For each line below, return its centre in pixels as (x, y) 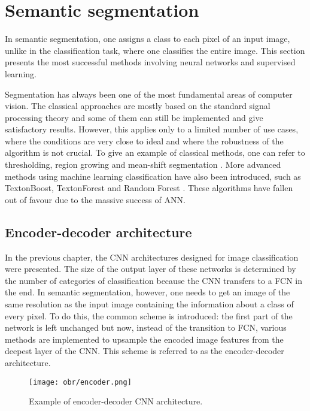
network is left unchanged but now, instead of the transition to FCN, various (146, 327)
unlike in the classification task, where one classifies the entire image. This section (155, 50)
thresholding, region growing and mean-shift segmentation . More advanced (143, 164)
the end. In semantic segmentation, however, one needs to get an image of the (148, 292)
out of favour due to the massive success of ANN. (95, 199)
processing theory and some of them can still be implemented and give (134, 117)
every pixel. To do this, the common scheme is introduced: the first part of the (149, 315)
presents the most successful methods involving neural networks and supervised (150, 62)
